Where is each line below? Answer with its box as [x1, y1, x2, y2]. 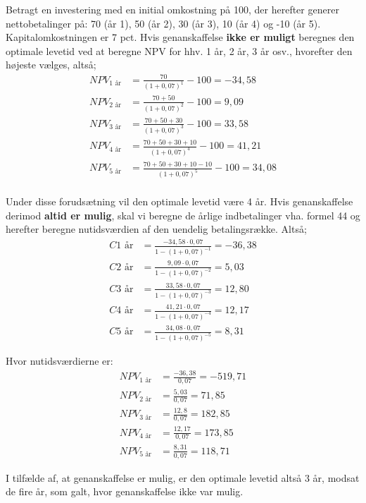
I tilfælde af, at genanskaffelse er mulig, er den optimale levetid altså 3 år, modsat [6, 470, 360, 485]
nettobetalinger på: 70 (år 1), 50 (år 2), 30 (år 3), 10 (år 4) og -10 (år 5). [6, 16, 321, 30]
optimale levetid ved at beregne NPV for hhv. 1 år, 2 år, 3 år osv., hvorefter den [6, 43, 353, 58]
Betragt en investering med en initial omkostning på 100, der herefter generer [6, 2, 339, 16]
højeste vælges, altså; [6, 57, 96, 72]
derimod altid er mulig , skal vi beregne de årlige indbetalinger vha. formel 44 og [6, 207, 360, 222]
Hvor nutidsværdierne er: [6, 353, 113, 368]
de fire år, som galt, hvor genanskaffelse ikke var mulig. [6, 484, 244, 499]
